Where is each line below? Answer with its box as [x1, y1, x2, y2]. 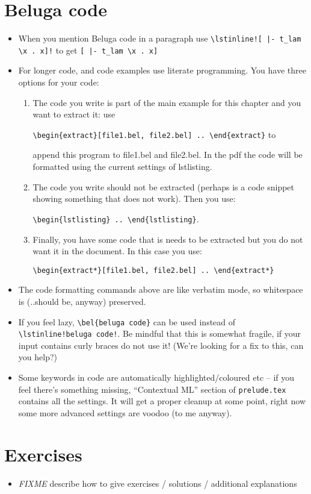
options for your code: [18, 76, 99, 89]
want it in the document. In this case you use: [32, 245, 202, 257]
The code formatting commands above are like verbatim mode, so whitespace [18, 283, 303, 296]
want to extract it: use [32, 108, 115, 120]
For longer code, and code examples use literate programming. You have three [18, 64, 306, 77]
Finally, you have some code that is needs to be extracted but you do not [32, 233, 303, 245]
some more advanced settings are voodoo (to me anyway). [18, 406, 232, 419]
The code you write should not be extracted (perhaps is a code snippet [32, 180, 295, 193]
